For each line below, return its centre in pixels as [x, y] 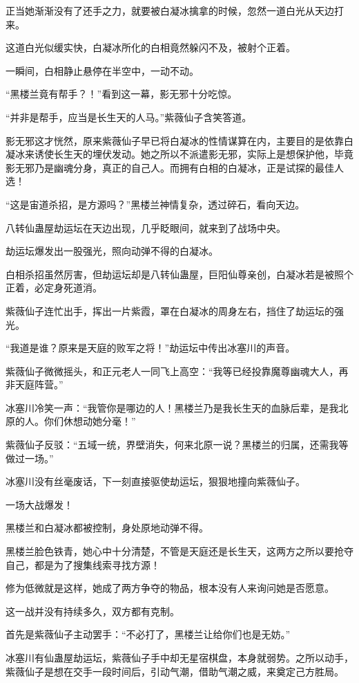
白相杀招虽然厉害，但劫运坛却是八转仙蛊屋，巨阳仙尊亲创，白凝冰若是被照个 [179, 274]
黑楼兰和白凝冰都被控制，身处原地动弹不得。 [107, 528]
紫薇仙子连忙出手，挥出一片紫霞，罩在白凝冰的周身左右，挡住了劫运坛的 [170, 310]
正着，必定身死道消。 [54, 288]
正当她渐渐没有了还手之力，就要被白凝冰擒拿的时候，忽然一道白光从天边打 [175, 10]
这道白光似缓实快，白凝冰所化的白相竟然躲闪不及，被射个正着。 [151, 47]
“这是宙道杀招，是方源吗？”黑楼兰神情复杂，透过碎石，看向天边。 [155, 204]
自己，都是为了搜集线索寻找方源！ [83, 564]
